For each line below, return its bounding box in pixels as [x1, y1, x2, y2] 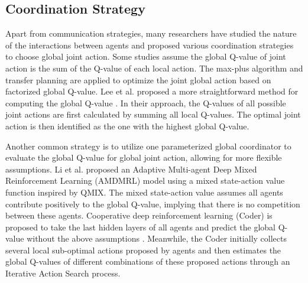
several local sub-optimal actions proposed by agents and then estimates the [5, 243, 281, 256]
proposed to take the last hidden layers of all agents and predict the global [5, 220, 275, 233]
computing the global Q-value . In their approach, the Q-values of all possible [5, 96, 286, 109]
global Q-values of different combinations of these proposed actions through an [5, 255, 290, 268]
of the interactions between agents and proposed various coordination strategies [5, 38, 294, 51]
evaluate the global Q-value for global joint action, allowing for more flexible [5, 151, 282, 164]
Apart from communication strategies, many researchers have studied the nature [5, 27, 297, 40]
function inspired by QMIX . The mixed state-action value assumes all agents [5, 186, 283, 198]
